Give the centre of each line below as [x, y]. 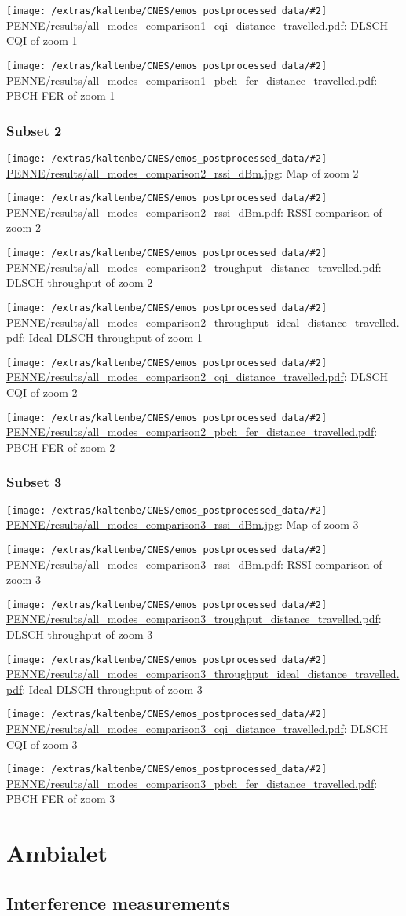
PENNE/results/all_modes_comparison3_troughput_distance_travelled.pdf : [194, 619]
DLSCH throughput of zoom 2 [80, 282]
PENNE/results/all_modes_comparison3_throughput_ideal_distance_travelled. [203, 674]
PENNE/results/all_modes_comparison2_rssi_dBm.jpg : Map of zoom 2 [183, 172]
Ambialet [57, 853]
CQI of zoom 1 [42, 40]
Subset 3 [34, 482]
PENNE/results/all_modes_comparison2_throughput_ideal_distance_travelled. [203, 322]
